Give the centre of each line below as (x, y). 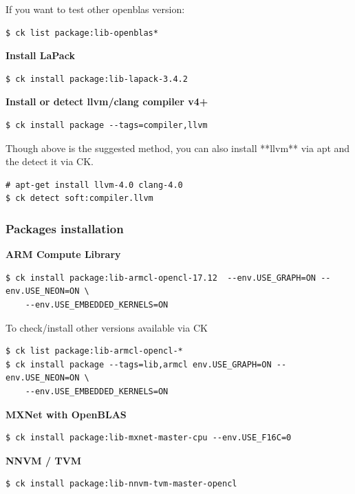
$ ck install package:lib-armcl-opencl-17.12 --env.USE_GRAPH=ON (161, 278)
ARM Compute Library (63, 254)
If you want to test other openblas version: (95, 9)
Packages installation (65, 228)
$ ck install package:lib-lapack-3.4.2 (97, 79)
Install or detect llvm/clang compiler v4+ (107, 101)
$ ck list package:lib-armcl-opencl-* (94, 351)
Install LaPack (40, 55)
